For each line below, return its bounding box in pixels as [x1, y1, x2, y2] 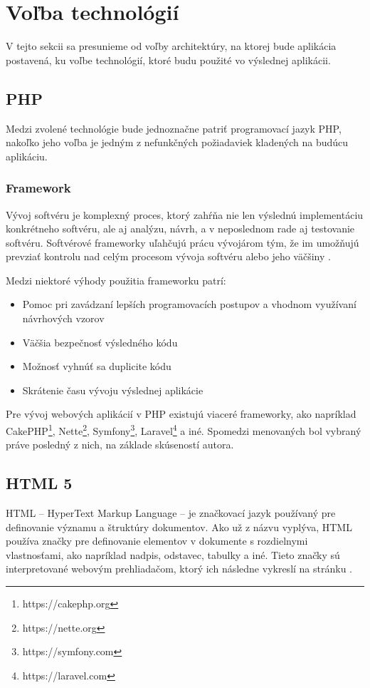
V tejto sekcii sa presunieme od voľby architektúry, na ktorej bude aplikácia [6, 38, 337, 53]
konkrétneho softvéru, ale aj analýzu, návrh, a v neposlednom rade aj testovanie [6, 221, 355, 236]
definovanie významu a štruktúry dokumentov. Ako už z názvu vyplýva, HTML [6, 519, 352, 534]
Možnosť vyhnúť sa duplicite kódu [22, 359, 171, 374]
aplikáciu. [6, 148, 48, 163]
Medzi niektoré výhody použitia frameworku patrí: [6, 272, 226, 287]
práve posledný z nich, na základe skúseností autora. [6, 437, 234, 452]
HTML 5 [6, 472, 73, 494]
